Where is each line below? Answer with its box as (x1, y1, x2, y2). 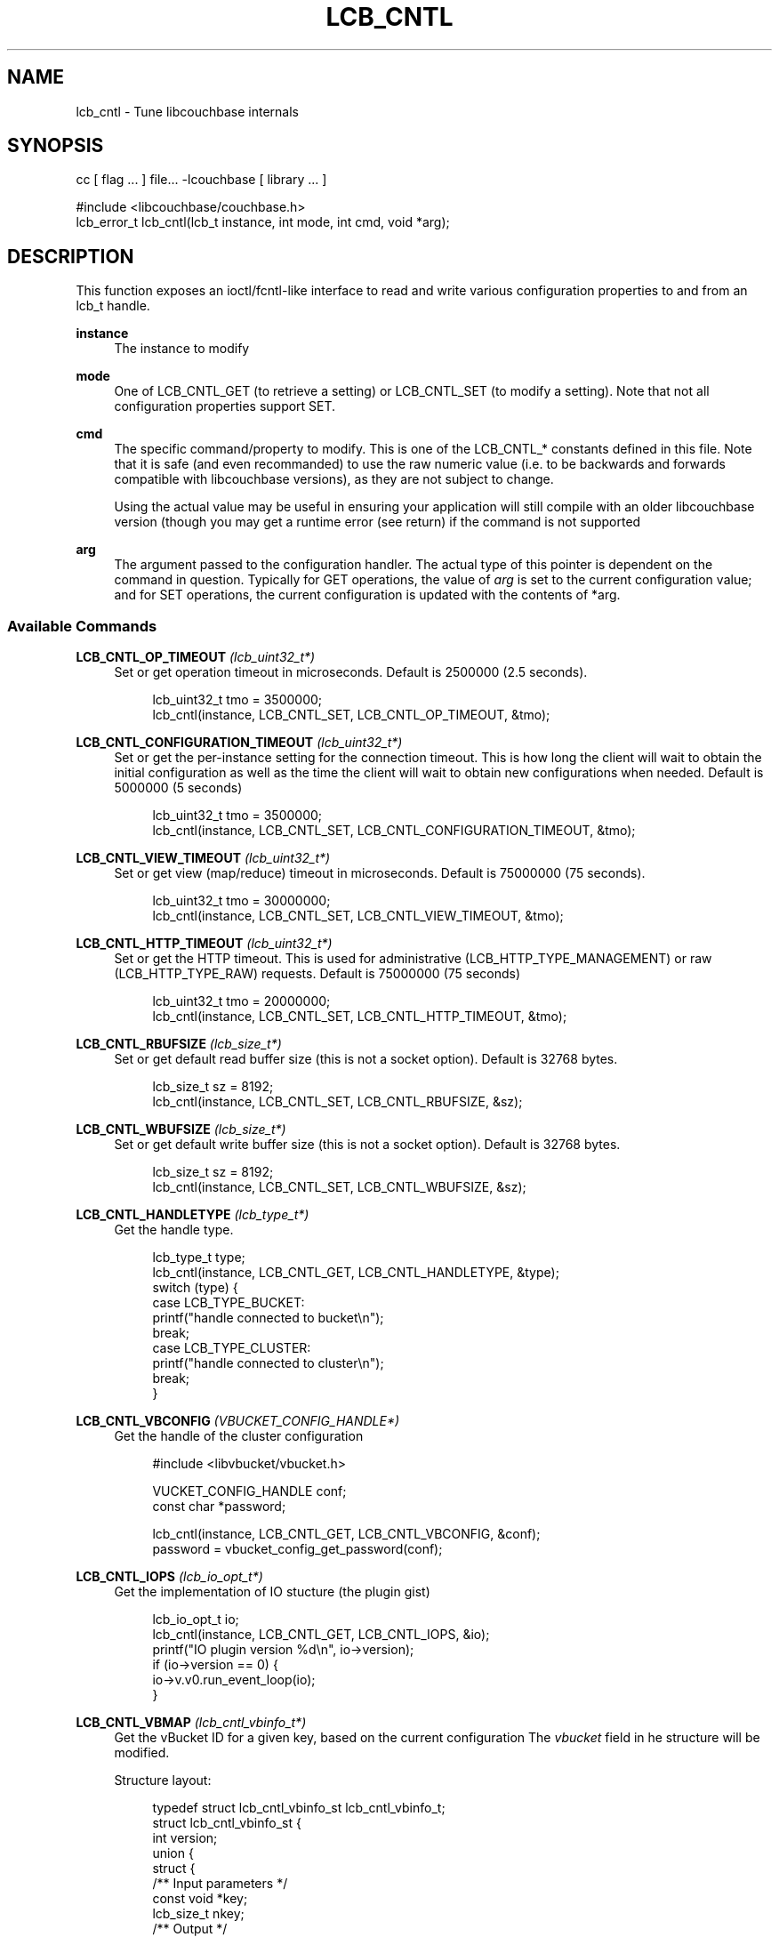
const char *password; (152, 1499, 286, 1515)
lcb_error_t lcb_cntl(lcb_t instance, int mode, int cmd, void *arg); (76, 214, 450, 230)
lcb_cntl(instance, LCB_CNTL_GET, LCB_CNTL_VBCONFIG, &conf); (152, 1526, 541, 1542)
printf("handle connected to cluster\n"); (152, 1355, 384, 1371)
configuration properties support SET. (114, 398, 336, 414)
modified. (114, 1745, 170, 1761)
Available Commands (7, 616, 157, 635)
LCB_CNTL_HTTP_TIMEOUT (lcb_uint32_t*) (76, 936, 333, 952)
